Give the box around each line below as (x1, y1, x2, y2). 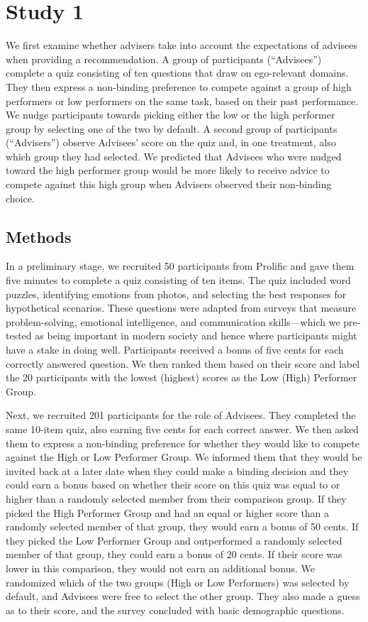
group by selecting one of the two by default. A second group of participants (6, 121, 338, 136)
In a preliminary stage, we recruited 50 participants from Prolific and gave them (6, 258, 355, 273)
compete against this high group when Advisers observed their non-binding (6, 177, 332, 192)
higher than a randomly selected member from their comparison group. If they (6, 491, 347, 506)
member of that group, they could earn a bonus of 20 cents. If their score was (6, 547, 342, 562)
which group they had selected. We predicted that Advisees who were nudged (6, 148, 342, 163)
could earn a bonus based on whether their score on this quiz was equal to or (6, 477, 340, 492)
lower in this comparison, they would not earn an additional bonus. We (6, 560, 315, 575)
